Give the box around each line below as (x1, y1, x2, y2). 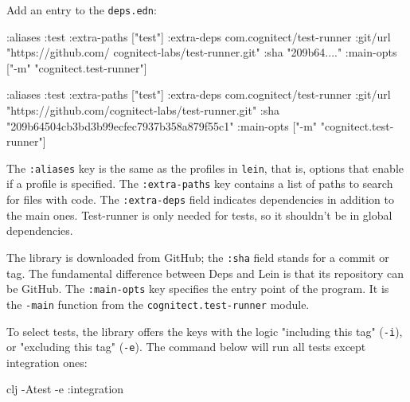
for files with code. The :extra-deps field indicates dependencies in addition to (6, 191, 394, 208)
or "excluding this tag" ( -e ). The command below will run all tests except (6, 338, 366, 355)
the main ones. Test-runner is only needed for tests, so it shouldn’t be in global (6, 206, 392, 223)
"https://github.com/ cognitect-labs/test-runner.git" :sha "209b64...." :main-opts (6, 44, 397, 60)
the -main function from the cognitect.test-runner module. (6, 295, 310, 312)
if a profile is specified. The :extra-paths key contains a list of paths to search (6, 175, 393, 192)
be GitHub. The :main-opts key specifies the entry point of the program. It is (6, 280, 389, 297)
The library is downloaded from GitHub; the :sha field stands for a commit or (6, 248, 389, 265)
